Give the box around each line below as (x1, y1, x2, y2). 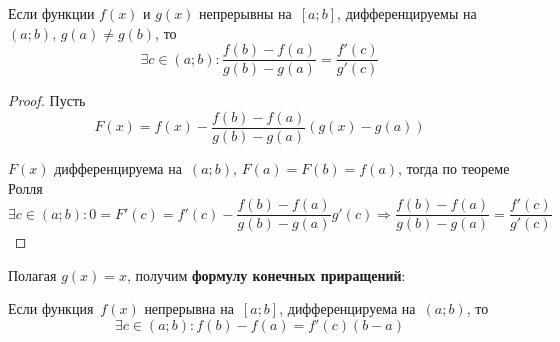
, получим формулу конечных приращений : (127, 264, 406, 285)
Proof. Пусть (8, 90, 86, 111)
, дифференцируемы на (337, 3, 477, 23)
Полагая (8, 264, 57, 285)
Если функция (8, 298, 94, 319)
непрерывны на (199, 3, 292, 23)
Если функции (8, 3, 95, 23)
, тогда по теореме (398, 157, 510, 178)
